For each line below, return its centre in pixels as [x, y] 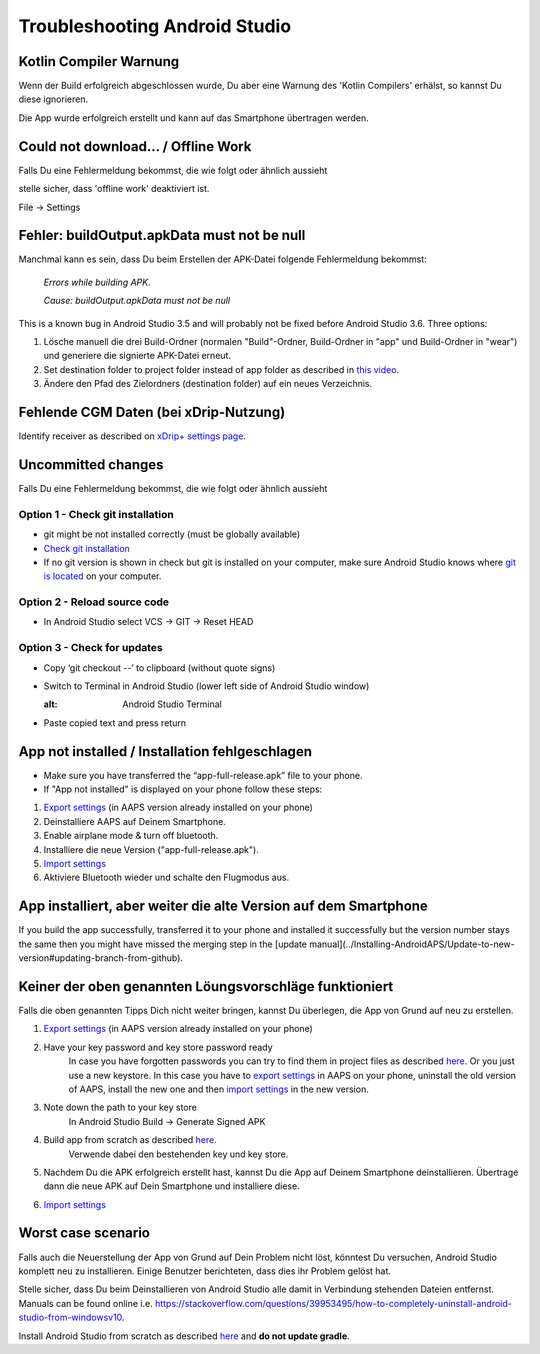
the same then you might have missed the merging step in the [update [163, 944]
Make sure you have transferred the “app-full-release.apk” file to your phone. [203, 775]
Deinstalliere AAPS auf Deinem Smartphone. [135, 821]
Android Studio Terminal [172, 704]
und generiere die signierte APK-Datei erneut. [137, 356]
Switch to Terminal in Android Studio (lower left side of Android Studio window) [206, 686]
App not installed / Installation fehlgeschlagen [165, 751]
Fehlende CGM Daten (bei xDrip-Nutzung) [152, 411]
